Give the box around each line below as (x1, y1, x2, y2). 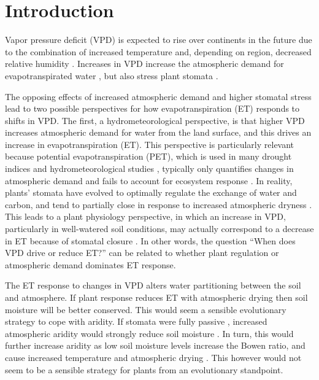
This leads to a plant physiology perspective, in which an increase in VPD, (5, 210, 286, 223)
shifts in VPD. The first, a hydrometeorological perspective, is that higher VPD (5, 114, 305, 126)
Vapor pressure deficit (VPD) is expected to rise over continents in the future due (5, 33, 312, 46)
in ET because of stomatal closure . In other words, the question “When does (5, 234, 296, 247)
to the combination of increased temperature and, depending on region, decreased (5, 45, 312, 58)
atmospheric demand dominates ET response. (5, 258, 176, 271)
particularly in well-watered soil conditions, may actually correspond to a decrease (5, 222, 314, 235)
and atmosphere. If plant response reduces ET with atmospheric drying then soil (5, 291, 308, 303)
